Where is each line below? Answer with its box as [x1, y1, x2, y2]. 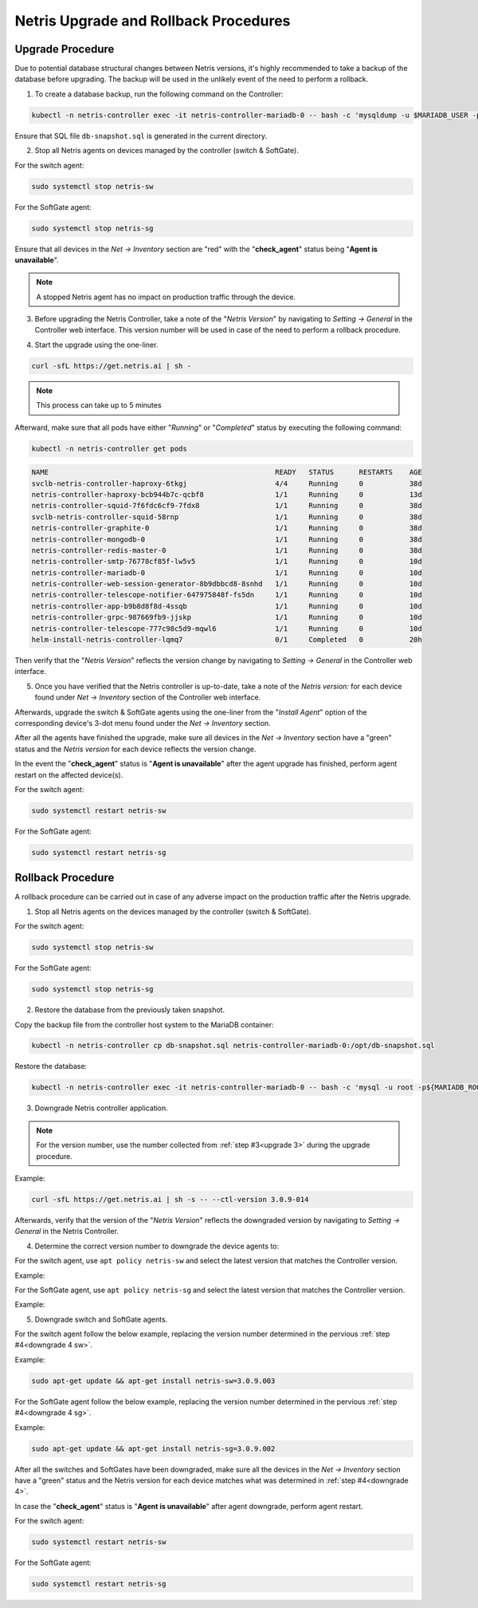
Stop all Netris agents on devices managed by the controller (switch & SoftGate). [34, 146, 299, 156]
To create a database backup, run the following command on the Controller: [34, 89, 284, 99]
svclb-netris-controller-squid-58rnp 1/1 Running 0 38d [31, 512, 422, 522]
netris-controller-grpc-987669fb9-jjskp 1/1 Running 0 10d [31, 613, 422, 622]
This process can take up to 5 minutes [36, 400, 163, 410]
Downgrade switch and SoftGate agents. [34, 1314, 168, 1324]
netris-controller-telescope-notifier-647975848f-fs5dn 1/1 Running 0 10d [31, 590, 422, 600]
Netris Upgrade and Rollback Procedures [14, 12, 291, 30]
